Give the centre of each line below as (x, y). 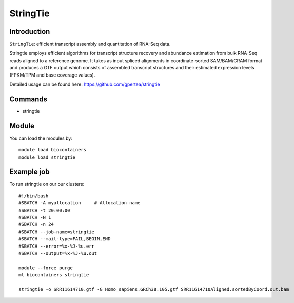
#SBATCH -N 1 (35, 217)
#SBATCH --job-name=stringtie (57, 232)
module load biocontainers (53, 150)
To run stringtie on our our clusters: (47, 184)
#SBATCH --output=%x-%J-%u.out (58, 253)
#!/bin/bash (34, 196)
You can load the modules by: (41, 138)
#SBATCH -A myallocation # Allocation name (80, 203)
